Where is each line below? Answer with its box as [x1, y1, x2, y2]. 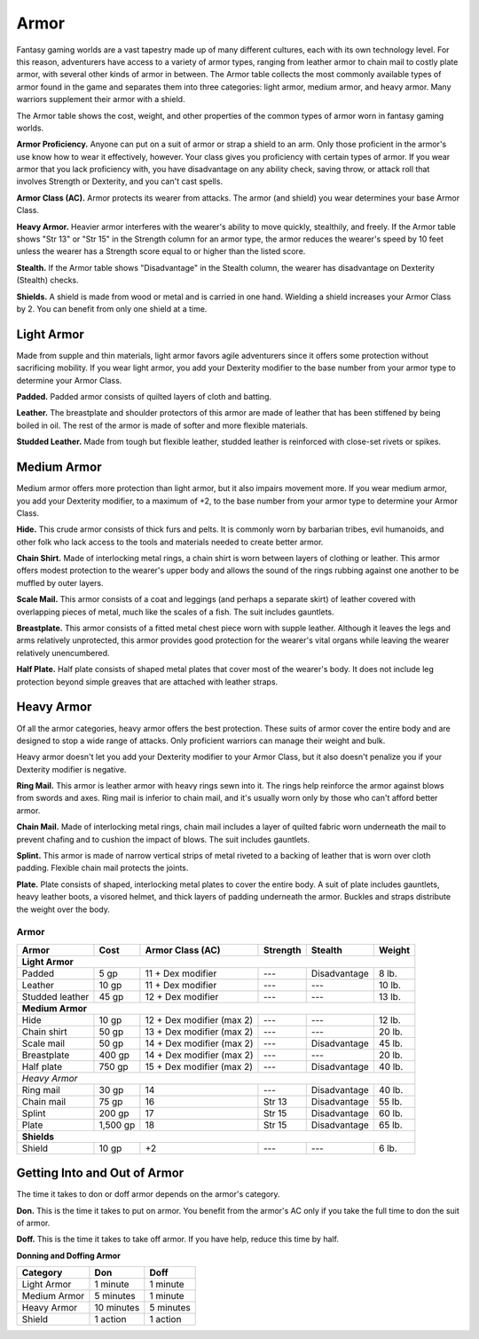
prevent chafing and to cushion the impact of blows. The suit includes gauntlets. [16, 834, 310, 844]
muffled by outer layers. [16, 577, 104, 588]
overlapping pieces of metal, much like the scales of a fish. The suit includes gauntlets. [16, 606, 334, 617]
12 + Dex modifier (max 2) [145, 1013, 254, 1026]
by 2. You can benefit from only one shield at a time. [16, 303, 208, 314]
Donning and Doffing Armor [16, 1250, 122, 1261]
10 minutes [94, 1302, 140, 1314]
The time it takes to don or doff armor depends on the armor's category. [16, 1189, 280, 1200]
